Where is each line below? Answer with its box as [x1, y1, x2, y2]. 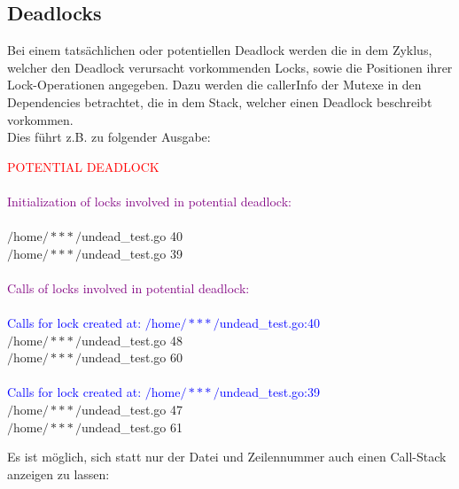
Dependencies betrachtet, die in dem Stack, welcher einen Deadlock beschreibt [7, 92, 432, 111]
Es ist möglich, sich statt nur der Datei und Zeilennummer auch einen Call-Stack [7, 447, 447, 466]
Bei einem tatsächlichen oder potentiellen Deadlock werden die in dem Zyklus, [7, 41, 432, 59]
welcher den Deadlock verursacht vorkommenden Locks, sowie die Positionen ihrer [7, 58, 453, 76]
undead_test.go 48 [81, 330, 183, 349]
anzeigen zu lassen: [7, 464, 110, 483]
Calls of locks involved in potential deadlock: [7, 278, 250, 297]
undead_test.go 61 [81, 417, 183, 436]
